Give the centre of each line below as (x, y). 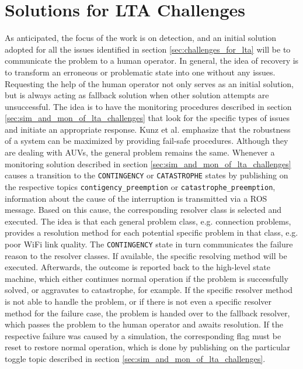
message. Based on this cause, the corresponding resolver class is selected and (143, 210)
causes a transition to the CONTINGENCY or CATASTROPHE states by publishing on (147, 175)
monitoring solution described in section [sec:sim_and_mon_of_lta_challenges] (148, 163)
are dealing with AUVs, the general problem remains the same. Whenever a (140, 152)
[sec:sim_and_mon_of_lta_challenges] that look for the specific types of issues (147, 118)
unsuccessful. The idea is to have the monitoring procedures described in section (148, 106)
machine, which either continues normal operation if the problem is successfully (147, 278)
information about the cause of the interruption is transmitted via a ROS (136, 198)
